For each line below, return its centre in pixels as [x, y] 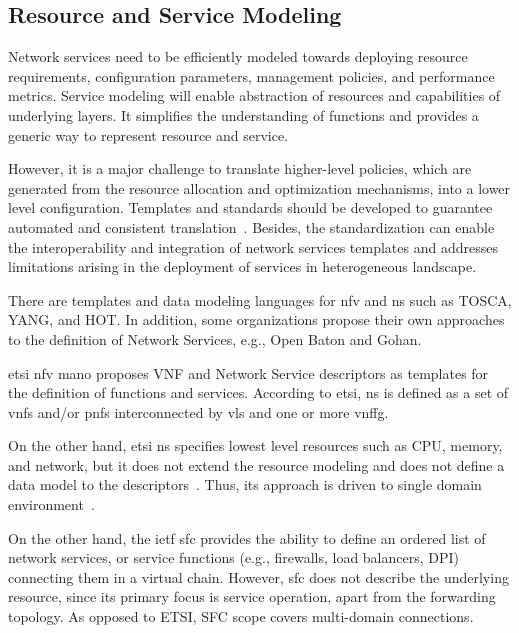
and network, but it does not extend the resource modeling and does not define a [256, 464]
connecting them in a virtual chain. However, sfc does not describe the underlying [258, 576]
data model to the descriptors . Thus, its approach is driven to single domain [245, 484]
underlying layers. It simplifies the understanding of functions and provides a [243, 114]
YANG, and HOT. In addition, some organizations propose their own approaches [256, 319]
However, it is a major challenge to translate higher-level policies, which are [240, 168]
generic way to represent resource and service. [148, 134]
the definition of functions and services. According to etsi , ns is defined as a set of [258, 392]
